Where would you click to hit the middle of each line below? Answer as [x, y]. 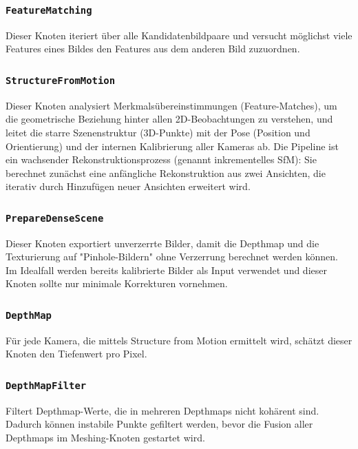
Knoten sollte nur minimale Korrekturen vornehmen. [117, 283]
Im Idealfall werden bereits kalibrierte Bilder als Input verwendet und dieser [166, 270]
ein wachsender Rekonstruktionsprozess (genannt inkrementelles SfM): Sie [161, 159]
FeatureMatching [49, 10]
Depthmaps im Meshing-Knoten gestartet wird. [105, 437]
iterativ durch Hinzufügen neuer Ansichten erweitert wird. [128, 186]
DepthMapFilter [46, 385]
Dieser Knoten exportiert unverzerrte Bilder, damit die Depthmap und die [162, 243]
